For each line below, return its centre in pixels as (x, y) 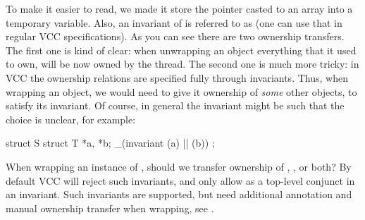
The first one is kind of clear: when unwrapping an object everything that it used (181, 50)
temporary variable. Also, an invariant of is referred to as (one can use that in (174, 22)
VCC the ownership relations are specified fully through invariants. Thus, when (177, 77)
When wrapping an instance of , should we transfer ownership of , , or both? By (179, 166)
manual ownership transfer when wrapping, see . (110, 208)
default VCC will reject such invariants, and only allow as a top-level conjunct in (180, 180)
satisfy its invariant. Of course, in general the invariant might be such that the (175, 105)
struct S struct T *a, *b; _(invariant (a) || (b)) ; (110, 143)
